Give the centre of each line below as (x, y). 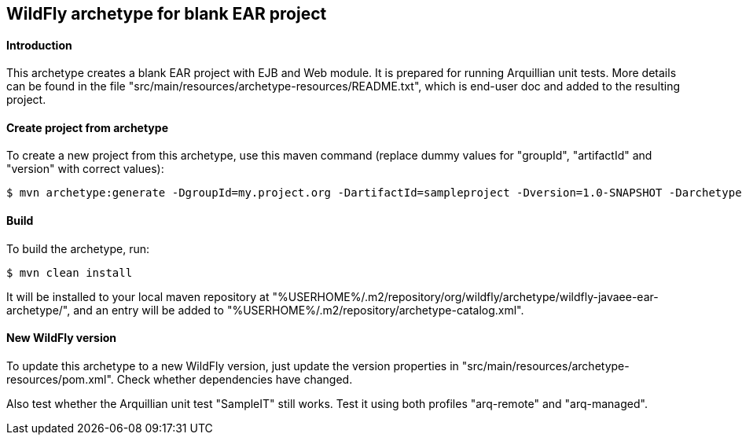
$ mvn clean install (70, 272)
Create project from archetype (87, 127)
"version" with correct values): (85, 169)
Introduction (39, 45)
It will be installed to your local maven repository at (138, 296)
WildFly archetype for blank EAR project (167, 14)
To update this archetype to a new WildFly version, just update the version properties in (233, 366)
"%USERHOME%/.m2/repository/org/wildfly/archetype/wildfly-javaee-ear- (465, 296)
